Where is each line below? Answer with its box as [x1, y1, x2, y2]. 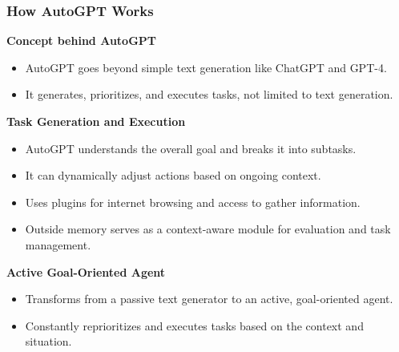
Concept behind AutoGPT [6, 32, 156, 49]
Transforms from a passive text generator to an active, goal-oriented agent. [25, 290, 393, 307]
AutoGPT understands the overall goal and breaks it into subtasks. [25, 140, 357, 156]
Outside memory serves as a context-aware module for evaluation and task [25, 221, 391, 237]
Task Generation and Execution [6, 113, 186, 129]
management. [25, 236, 91, 253]
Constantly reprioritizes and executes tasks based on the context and [25, 317, 364, 334]
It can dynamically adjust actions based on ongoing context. [25, 167, 321, 184]
